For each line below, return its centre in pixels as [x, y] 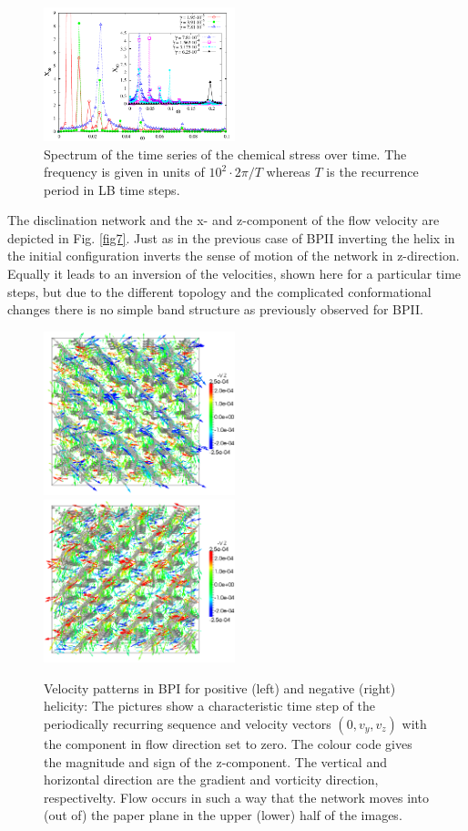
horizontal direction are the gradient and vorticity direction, [211, 780]
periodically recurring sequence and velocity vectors [188, 723]
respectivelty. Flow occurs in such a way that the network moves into [236, 797]
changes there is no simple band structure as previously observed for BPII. [215, 309]
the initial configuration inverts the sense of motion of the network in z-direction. [234, 256]
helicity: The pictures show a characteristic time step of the [209, 706]
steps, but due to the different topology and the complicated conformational [219, 291]
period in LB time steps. [112, 189]
